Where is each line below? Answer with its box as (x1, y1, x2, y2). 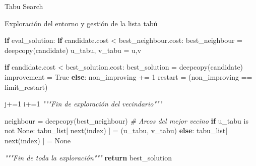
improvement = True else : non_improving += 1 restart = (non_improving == (5, 71, 252, 82)
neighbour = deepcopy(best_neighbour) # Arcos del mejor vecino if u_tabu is (5, 115, 248, 126)
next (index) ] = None (5, 135, 71, 145)
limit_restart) (5, 81, 48, 92)
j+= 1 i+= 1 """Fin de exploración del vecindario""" (5, 98, 162, 109)
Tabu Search (5, 1, 43, 11)
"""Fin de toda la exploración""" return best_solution (5, 152, 172, 162)
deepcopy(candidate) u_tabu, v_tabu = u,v (5, 44, 142, 55)
